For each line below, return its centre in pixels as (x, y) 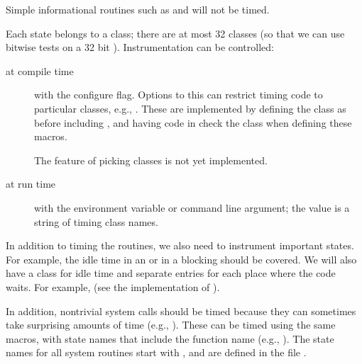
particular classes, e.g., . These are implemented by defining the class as (190, 108)
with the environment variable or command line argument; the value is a (192, 207)
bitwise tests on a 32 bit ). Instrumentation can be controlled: (140, 47)
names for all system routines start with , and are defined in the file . (156, 352)
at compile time (40, 70)
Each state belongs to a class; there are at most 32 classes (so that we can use (175, 33)
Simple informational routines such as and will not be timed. (138, 9)
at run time (31, 184)
